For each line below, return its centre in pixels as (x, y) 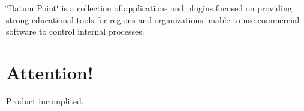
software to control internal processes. (75, 31)
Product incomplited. (45, 101)
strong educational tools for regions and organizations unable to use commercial (153, 19)
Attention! (50, 72)
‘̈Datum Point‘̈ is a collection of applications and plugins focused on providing (149, 8)
